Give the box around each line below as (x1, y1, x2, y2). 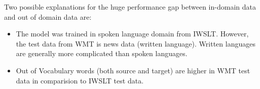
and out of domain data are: (4, 11, 92, 22)
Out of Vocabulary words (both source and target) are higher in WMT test (16, 65, 250, 75)
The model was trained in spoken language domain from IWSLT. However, (16, 28, 249, 39)
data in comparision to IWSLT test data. (16, 75, 144, 85)
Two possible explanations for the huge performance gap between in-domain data (4, 2, 256, 12)
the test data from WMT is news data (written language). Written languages (16, 38, 255, 49)
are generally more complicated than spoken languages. (16, 48, 188, 59)
